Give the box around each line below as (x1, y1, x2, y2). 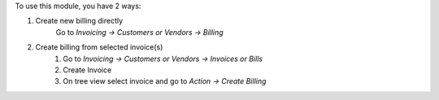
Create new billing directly (35, 16, 124, 26)
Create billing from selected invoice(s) (35, 42, 163, 52)
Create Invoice (63, 65, 112, 75)
